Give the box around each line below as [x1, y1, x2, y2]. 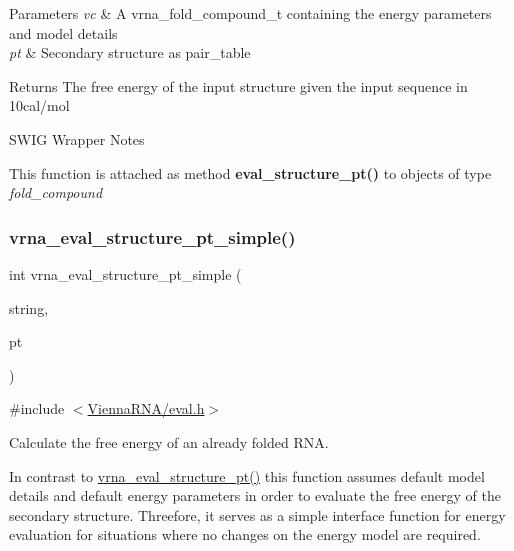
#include [9, 398, 65, 419]
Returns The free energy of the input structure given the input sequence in [9, 75, 468, 96]
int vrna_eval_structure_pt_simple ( [9, 263, 242, 284]
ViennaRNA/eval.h [87, 398, 205, 419]
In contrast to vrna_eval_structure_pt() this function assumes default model [9, 465, 485, 486]
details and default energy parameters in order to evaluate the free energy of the [9, 485, 501, 506]
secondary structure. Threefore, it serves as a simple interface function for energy [9, 504, 506, 525]
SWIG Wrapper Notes [9, 128, 145, 149]
